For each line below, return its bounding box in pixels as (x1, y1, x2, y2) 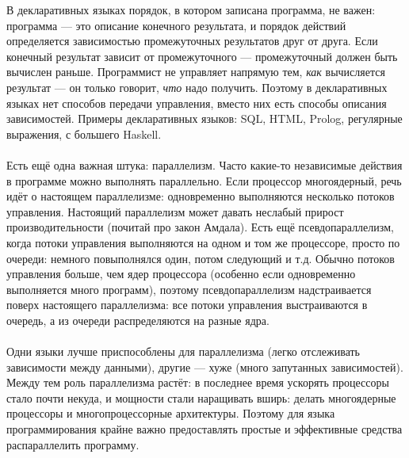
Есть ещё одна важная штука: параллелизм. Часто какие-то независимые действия (6, 156, 403, 173)
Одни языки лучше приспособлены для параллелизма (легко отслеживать (6, 343, 360, 360)
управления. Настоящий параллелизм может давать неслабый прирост (6, 203, 344, 219)
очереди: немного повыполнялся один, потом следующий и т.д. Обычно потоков (6, 250, 395, 266)
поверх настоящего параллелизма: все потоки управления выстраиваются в (6, 296, 368, 313)
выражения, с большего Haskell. (6, 125, 162, 142)
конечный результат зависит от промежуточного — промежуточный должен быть (6, 48, 398, 64)
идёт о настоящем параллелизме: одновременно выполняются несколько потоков (6, 188, 395, 204)
